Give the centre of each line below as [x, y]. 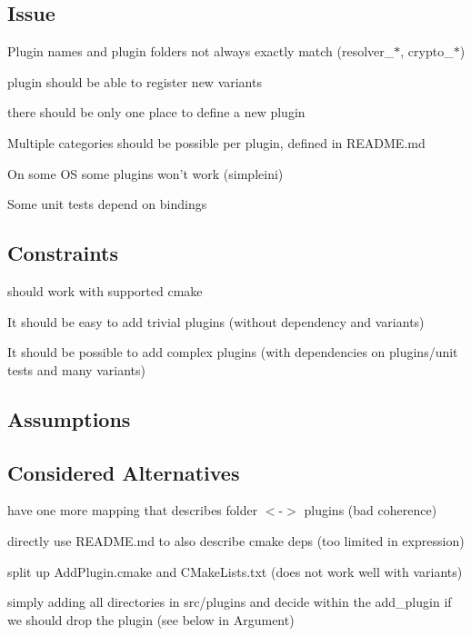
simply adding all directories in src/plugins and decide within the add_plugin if [230, 602]
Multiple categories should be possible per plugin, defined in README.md [216, 142]
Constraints [63, 253]
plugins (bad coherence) [371, 510]
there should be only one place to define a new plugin [156, 112]
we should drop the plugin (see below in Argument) [151, 619]
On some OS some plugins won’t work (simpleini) [145, 173]
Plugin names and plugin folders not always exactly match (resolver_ [201, 51]
